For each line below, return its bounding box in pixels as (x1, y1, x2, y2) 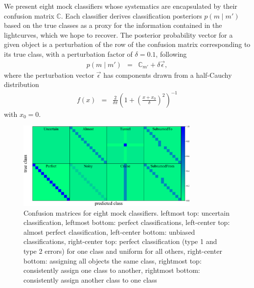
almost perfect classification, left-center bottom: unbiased (23, 226, 195, 237)
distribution (4, 79, 39, 89)
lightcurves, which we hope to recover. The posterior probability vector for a (4, 29, 233, 40)
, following (156, 48, 187, 59)
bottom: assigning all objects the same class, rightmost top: (23, 255, 202, 266)
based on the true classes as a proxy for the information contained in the (4, 20, 222, 30)
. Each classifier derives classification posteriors (61, 10, 202, 21)
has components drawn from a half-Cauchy (103, 69, 232, 80)
